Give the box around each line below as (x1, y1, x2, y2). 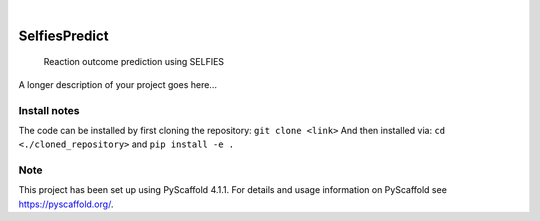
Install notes (18, 103, 80, 117)
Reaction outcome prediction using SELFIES (43, 56, 225, 68)
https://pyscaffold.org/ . (18, 198, 114, 210)
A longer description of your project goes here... (18, 78, 217, 90)
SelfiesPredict (18, 27, 109, 44)
